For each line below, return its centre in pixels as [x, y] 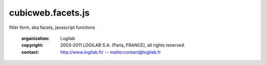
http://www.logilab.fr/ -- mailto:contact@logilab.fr [111, 52]
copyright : [33, 45]
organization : [35, 38]
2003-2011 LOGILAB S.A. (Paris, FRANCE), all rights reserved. [123, 45]
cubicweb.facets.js [49, 13]
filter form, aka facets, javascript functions [52, 27]
